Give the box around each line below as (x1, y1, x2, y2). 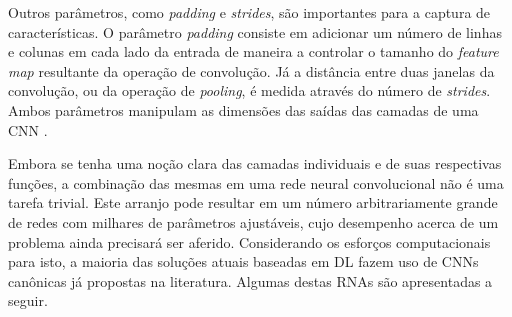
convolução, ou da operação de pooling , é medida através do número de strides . (8, 80, 491, 101)
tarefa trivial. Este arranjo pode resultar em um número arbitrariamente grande (8, 192, 498, 213)
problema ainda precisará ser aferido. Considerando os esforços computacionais (8, 231, 491, 252)
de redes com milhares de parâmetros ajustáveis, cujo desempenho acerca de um (8, 211, 499, 232)
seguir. (8, 290, 48, 311)
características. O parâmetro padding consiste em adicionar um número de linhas (8, 21, 502, 42)
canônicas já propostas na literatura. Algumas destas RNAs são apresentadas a (8, 270, 493, 291)
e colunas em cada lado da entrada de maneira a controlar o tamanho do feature (8, 41, 499, 62)
